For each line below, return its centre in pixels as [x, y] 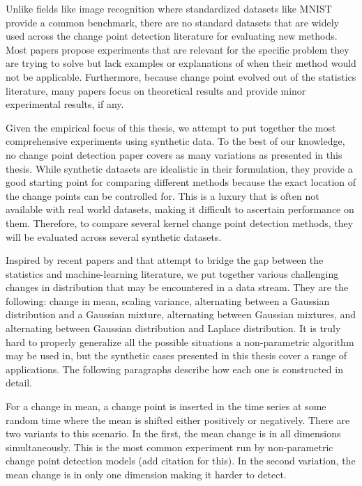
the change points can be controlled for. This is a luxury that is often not [163, 195]
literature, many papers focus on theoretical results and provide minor [156, 90]
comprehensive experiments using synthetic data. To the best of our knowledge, [175, 141]
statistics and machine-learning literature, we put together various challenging [172, 273]
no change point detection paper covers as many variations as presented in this [174, 154]
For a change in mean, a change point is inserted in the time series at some [166, 406]
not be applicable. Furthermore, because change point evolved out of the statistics [181, 76]
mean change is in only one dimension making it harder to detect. [146, 474]
